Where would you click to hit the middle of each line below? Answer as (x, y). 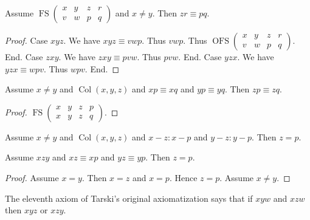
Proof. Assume (32, 177)
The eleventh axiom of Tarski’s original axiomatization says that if (129, 198)
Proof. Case (26, 40)
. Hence (183, 177)
